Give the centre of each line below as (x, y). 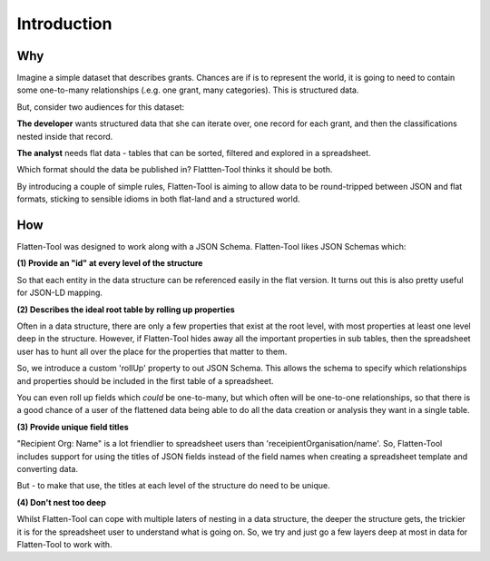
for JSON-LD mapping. (60, 293)
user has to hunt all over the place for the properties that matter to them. (152, 351)
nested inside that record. (65, 136)
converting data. (48, 468)
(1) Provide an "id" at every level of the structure (110, 263)
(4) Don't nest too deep (61, 502)
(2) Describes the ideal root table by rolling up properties (126, 310)
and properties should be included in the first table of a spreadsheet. (145, 380)
